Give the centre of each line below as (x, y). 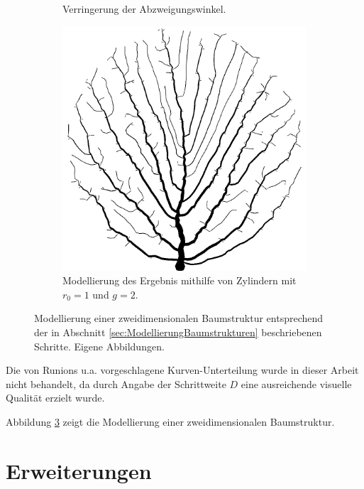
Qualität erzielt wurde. (55, 398)
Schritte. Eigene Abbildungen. (99, 346)
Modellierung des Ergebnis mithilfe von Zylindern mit (180, 280)
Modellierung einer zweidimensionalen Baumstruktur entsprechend (179, 318)
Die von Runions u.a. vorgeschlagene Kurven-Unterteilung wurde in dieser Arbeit (182, 370)
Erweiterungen (79, 470)
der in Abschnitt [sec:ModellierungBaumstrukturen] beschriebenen (178, 332)
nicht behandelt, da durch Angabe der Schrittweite (116, 383)
